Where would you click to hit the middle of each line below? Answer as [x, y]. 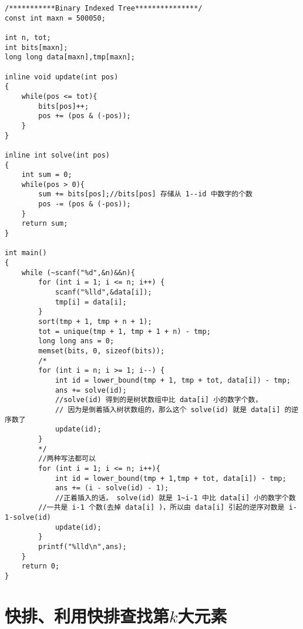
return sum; [45, 224]
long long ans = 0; [76, 341]
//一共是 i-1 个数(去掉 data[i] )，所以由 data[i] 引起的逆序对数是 [161, 508]
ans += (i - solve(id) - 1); [112, 488]
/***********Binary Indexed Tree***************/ [104, 8]
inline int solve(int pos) [57, 155]
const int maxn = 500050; [55, 18]
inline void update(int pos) [62, 77]
